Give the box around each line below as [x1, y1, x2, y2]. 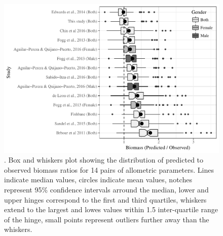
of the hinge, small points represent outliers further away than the [4, 214, 209, 224]
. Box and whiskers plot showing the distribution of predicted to [4, 154, 204, 165]
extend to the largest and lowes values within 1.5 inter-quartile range [4, 204, 218, 215]
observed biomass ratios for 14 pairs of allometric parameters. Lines [4, 164, 214, 175]
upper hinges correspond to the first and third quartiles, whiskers [4, 194, 207, 205]
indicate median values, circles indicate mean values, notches [4, 174, 192, 185]
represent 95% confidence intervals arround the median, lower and [4, 184, 209, 194]
